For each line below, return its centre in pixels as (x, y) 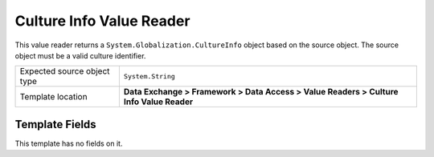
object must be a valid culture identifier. (80, 55)
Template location (53, 97)
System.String (149, 76)
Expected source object (65, 71)
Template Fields (55, 124)
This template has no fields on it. (69, 143)
